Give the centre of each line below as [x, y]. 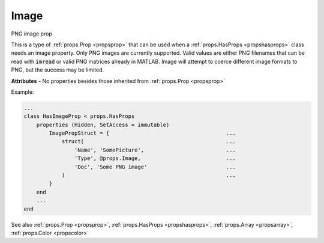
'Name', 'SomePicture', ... [155, 150]
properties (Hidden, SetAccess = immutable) [103, 125]
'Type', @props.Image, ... [155, 158]
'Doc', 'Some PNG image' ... [155, 167]
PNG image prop [31, 34]
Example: [22, 92]
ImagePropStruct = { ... [142, 133]
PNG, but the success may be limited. [58, 70]
